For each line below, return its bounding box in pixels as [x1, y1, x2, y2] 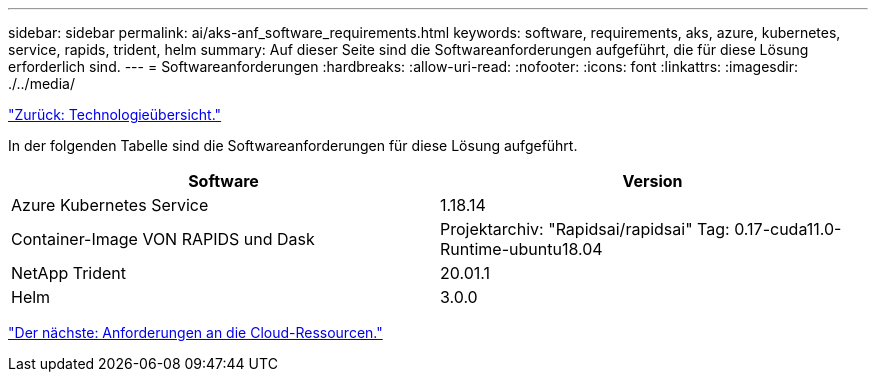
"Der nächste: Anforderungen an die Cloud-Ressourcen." [8, 324, 383, 341]
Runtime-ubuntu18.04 [440, 239, 603, 259]
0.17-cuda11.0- [734, 219, 842, 239]
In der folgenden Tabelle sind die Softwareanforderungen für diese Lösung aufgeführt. [8, 137, 578, 154]
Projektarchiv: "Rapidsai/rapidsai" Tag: [440, 219, 730, 239]
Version [622, 171, 683, 191]
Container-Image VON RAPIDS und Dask [11, 229, 315, 249]
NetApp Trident [11, 263, 127, 283]
